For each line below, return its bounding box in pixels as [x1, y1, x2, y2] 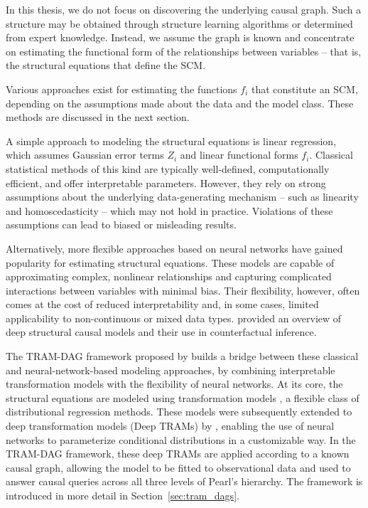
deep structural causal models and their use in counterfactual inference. [6, 324, 317, 339]
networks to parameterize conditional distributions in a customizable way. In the [6, 432, 356, 447]
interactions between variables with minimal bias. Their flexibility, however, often [6, 282, 360, 297]
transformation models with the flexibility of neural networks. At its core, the [6, 376, 343, 391]
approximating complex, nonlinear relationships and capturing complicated [6, 269, 332, 284]
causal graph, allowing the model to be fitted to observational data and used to [6, 460, 351, 475]
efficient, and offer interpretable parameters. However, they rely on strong [6, 175, 326, 190]
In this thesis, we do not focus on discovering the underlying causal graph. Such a [6, 2, 362, 16]
